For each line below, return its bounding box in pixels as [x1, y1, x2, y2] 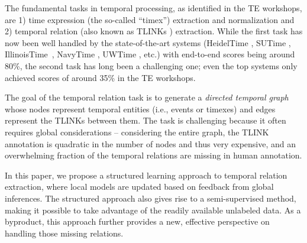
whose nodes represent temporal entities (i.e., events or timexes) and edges [5, 102, 276, 115]
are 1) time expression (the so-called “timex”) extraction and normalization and [5, 13, 295, 25]
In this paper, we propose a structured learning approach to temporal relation [5, 169, 287, 181]
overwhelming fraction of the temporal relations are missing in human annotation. [5, 149, 302, 161]
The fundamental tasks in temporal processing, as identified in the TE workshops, [5, 2, 302, 14]
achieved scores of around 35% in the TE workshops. [5, 71, 196, 83]
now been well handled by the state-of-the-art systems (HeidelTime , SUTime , [5, 36, 291, 48]
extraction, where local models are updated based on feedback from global [5, 180, 274, 193]
